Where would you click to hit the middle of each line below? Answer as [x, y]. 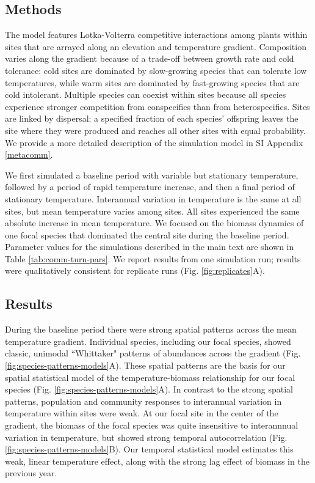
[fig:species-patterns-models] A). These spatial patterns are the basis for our [145, 365]
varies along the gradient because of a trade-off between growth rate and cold [150, 58]
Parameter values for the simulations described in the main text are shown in [150, 247]
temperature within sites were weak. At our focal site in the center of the [142, 413]
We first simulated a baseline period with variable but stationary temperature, [152, 175]
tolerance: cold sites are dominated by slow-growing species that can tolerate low [156, 70]
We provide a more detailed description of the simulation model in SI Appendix [154, 142]
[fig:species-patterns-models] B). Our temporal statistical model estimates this [149, 449]
